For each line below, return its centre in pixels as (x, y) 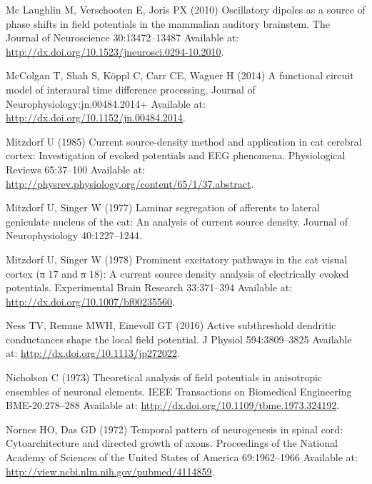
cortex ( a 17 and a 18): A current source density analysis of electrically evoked (177, 273)
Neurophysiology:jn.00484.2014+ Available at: (106, 103)
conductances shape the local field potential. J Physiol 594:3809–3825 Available (179, 339)
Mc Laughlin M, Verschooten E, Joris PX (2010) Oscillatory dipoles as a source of (186, 9)
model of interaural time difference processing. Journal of (131, 89)
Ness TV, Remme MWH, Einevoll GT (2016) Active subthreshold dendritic (171, 325)
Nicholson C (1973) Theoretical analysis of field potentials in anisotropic (164, 377)
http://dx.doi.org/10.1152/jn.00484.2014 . (96, 117)
